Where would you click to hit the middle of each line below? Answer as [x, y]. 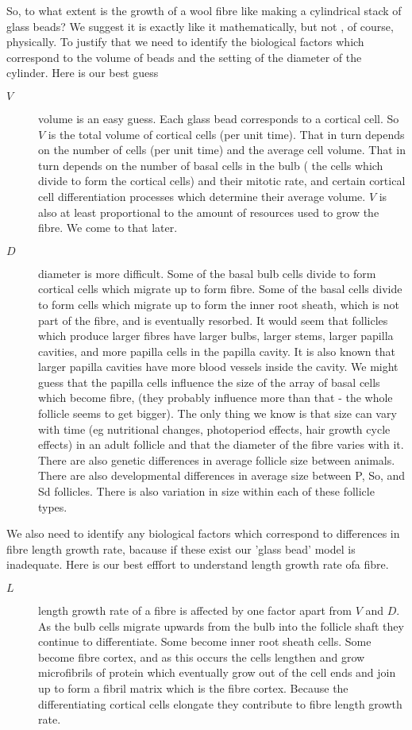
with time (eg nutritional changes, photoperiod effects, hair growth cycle [214, 429]
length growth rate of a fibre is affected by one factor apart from [195, 610]
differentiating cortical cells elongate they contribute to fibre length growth [220, 703]
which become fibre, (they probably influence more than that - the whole [216, 398]
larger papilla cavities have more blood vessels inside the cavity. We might [218, 367]
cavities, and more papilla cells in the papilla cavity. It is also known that [217, 351]
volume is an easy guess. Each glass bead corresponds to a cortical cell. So [219, 118]
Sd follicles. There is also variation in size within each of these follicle [206, 491]
